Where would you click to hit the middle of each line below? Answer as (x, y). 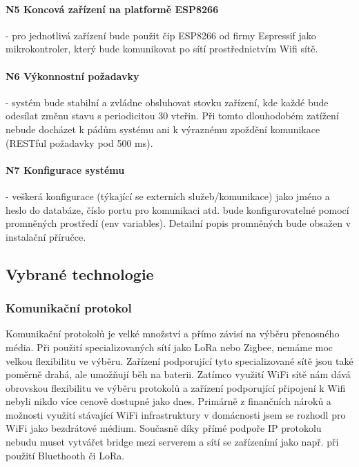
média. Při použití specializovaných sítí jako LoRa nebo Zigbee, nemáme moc (169, 347)
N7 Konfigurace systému (65, 169)
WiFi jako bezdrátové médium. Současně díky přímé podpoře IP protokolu (164, 428)
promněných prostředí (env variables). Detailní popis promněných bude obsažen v (178, 223)
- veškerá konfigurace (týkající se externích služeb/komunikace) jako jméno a (168, 196)
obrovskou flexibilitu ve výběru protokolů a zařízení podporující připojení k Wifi (176, 387)
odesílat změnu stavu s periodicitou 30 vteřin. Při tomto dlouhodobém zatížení (172, 116)
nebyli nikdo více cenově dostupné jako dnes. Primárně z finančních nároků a (168, 401)
